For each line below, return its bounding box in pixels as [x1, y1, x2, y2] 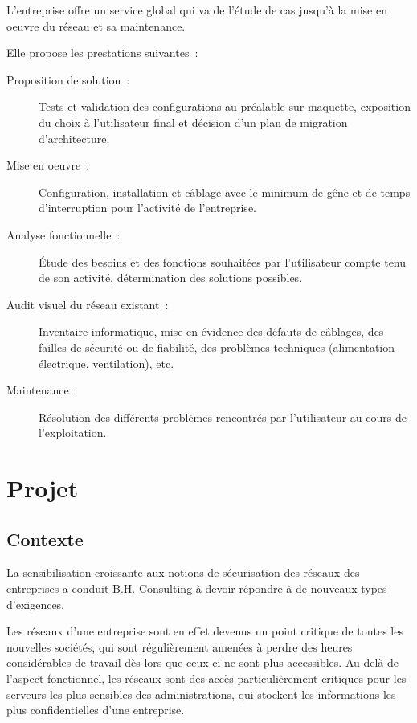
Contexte [6, 526, 84, 551]
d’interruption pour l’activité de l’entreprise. [39, 199, 256, 216]
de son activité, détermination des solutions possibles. [39, 269, 303, 286]
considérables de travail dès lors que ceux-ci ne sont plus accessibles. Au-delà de [6, 654, 399, 671]
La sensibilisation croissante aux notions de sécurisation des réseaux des [6, 564, 360, 581]
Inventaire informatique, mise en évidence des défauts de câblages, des [39, 323, 384, 340]
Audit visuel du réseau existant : [6, 296, 169, 312]
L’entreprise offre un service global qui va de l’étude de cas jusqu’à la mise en [6, 2, 387, 18]
